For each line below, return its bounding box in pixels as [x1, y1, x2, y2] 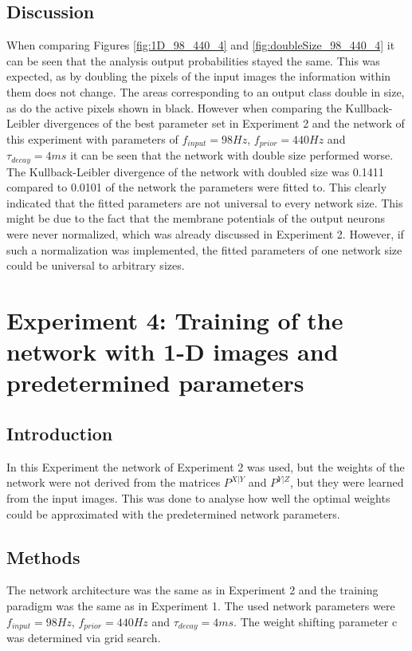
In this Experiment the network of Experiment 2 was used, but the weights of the [6, 458, 405, 475]
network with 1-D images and [6, 335, 339, 368]
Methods [6, 544, 80, 569]
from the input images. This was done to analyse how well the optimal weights [6, 489, 390, 506]
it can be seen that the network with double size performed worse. [70, 147, 394, 164]
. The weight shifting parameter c [233, 613, 398, 629]
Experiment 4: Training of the [6, 304, 343, 337]
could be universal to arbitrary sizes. [6, 257, 185, 274]
